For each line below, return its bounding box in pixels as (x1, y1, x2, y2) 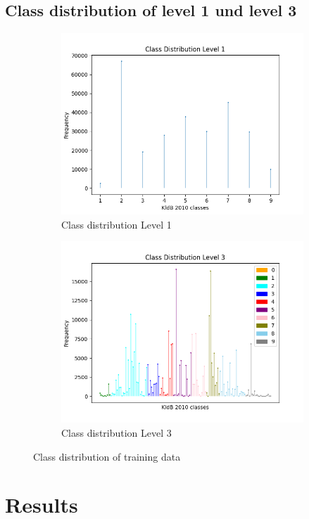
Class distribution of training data (33, 449, 181, 463)
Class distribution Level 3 (61, 425, 172, 440)
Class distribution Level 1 (61, 217, 172, 231)
